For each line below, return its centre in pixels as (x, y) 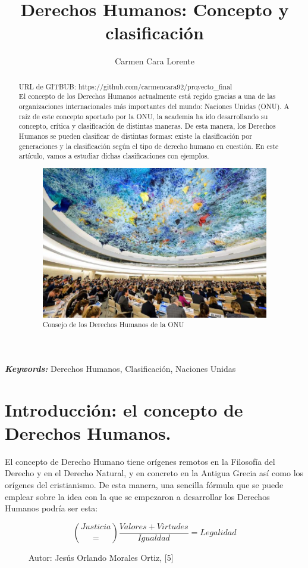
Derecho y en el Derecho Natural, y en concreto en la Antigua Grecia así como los (154, 473)
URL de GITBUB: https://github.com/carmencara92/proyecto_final (125, 86)
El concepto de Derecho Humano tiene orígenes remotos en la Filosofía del (140, 461)
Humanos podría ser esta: (51, 508)
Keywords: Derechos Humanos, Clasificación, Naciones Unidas (120, 368)
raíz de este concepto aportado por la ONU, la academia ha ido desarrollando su (143, 116)
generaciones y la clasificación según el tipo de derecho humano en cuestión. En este (149, 146)
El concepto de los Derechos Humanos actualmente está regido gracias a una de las (147, 96)
